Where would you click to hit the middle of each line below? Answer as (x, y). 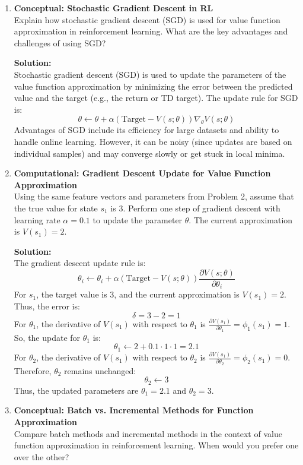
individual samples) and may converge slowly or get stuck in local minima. (149, 153)
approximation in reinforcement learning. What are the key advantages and (151, 31)
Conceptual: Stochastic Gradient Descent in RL (114, 8)
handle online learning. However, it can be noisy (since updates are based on (153, 141)
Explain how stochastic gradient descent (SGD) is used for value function (147, 19)
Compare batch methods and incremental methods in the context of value (148, 433)
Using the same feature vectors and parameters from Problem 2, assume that (154, 196)
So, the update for (47, 337)
